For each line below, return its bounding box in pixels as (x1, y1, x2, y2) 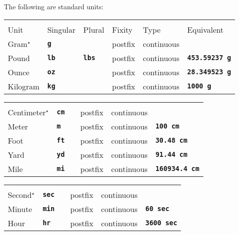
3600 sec (145, 219, 178, 227)
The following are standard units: (4, 1, 104, 11)
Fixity (112, 23, 133, 35)
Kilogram (8, 80, 40, 92)
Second (8, 189, 32, 200)
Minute (8, 203, 32, 214)
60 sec (145, 205, 170, 213)
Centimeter (8, 106, 46, 118)
